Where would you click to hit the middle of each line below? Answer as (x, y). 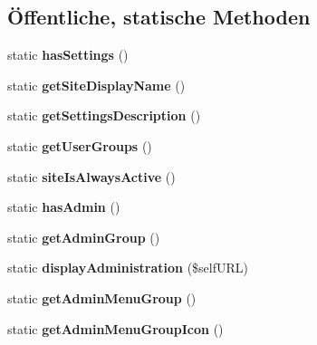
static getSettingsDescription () (104, 115)
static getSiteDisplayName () (96, 85)
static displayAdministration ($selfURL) (128, 268)
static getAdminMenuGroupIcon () (115, 328)
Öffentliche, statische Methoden (159, 17)
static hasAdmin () (64, 207)
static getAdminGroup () (84, 237)
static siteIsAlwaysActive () (91, 176)
